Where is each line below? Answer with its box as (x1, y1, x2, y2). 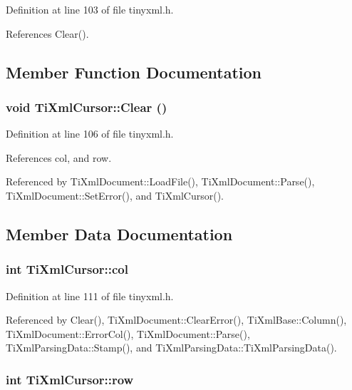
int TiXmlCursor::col (6, 260, 128, 278)
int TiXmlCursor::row (6, 370, 134, 388)
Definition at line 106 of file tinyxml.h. (6, 126, 174, 141)
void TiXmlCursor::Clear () (6, 98, 167, 116)
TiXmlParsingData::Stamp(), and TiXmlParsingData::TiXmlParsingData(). (6, 340, 337, 355)
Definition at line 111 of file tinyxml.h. (6, 288, 174, 303)
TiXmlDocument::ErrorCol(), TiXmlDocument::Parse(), (6, 326, 250, 341)
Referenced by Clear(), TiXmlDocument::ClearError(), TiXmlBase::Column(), (6, 312, 347, 327)
